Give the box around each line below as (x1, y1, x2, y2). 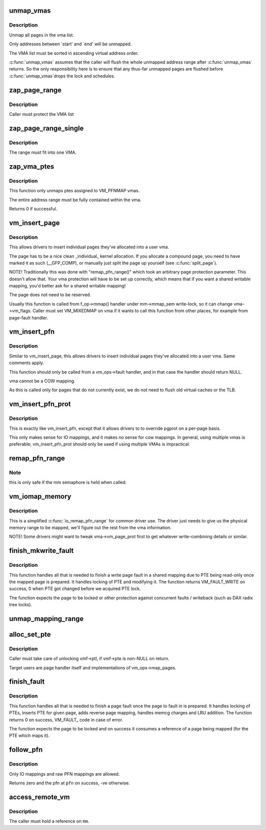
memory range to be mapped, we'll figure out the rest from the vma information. (9, 525, 172, 530)
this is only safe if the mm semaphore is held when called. (9, 480, 127, 485)
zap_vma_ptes (9, 162, 54, 171)
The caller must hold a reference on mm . (9, 818, 90, 824)
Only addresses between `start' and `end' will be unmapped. (9, 41, 132, 47)
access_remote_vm (9, 793, 70, 801)
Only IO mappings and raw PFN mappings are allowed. (9, 771, 120, 777)
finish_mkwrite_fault (9, 547, 74, 555)
